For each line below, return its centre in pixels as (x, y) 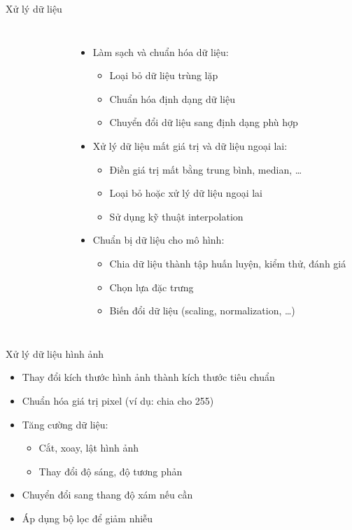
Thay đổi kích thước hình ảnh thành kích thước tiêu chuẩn (148, 377)
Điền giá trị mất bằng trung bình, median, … (206, 169)
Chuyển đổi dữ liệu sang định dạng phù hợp (204, 122)
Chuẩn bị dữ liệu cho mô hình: (159, 240)
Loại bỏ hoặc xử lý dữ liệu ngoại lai (186, 193)
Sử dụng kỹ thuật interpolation (176, 216)
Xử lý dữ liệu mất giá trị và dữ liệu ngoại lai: (190, 145)
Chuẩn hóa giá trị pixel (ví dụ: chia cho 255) (118, 400)
